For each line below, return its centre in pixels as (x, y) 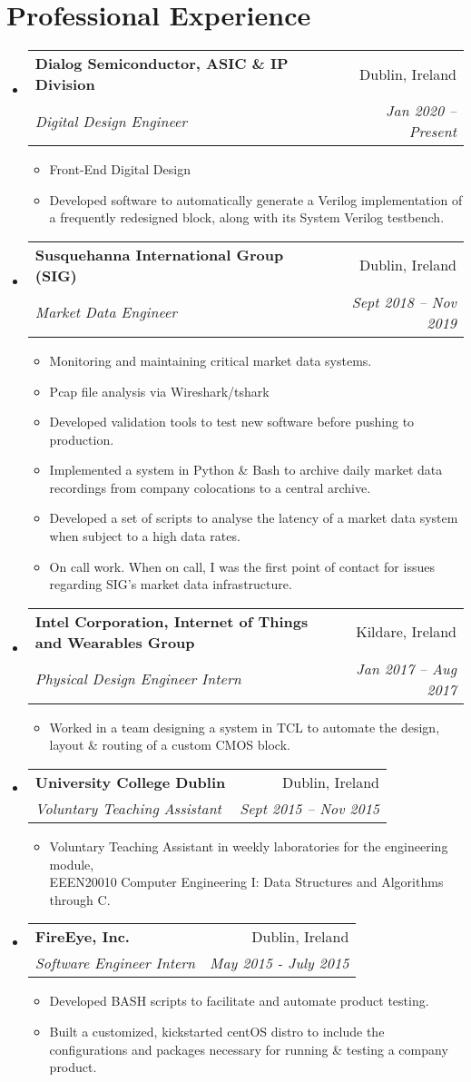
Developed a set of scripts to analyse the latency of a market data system (254, 518)
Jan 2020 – (421, 111)
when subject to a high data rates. (145, 536)
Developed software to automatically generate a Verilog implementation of (256, 199)
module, (72, 864)
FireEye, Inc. (82, 937)
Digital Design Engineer (111, 121)
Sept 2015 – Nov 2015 (310, 809)
